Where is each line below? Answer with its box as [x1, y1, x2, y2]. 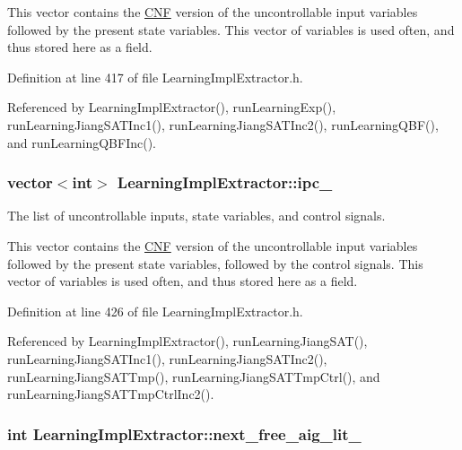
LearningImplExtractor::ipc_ [117, 171, 333, 194]
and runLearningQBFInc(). [7, 133, 156, 151]
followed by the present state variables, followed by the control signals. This [7, 254, 423, 273]
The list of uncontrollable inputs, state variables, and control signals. [7, 206, 386, 225]
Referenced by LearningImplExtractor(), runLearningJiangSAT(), [7, 332, 368, 350]
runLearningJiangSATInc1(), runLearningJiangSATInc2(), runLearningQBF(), [7, 115, 439, 134]
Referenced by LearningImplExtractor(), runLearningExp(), [7, 98, 336, 117]
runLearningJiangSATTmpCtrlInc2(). [7, 385, 214, 403]
